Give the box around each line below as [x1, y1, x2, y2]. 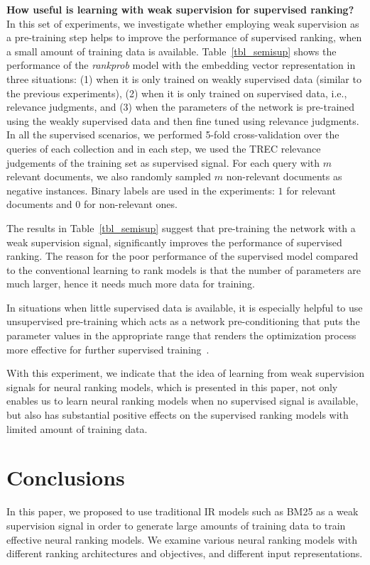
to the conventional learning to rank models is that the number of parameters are [6, 262, 361, 277]
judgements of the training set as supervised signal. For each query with [6, 155, 320, 170]
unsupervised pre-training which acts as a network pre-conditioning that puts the [6, 314, 360, 329]
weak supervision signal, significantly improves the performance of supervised [6, 234, 342, 249]
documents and [6, 197, 72, 212]
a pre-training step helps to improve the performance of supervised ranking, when [6, 30, 362, 45]
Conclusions [6, 463, 125, 492]
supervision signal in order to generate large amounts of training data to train [6, 517, 346, 532]
